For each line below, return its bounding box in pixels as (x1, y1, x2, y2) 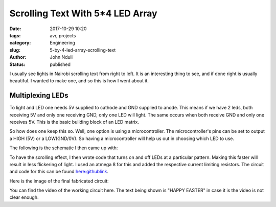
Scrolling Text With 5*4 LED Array (9, 8, 158, 19)
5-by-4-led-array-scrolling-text (50, 47, 116, 53)
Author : (9, 54, 27, 60)
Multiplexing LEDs (9, 91, 68, 100)
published (50, 61, 71, 67)
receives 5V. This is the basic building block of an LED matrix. (9, 119, 139, 125)
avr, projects (50, 32, 76, 38)
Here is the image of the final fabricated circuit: (9, 178, 109, 184)
